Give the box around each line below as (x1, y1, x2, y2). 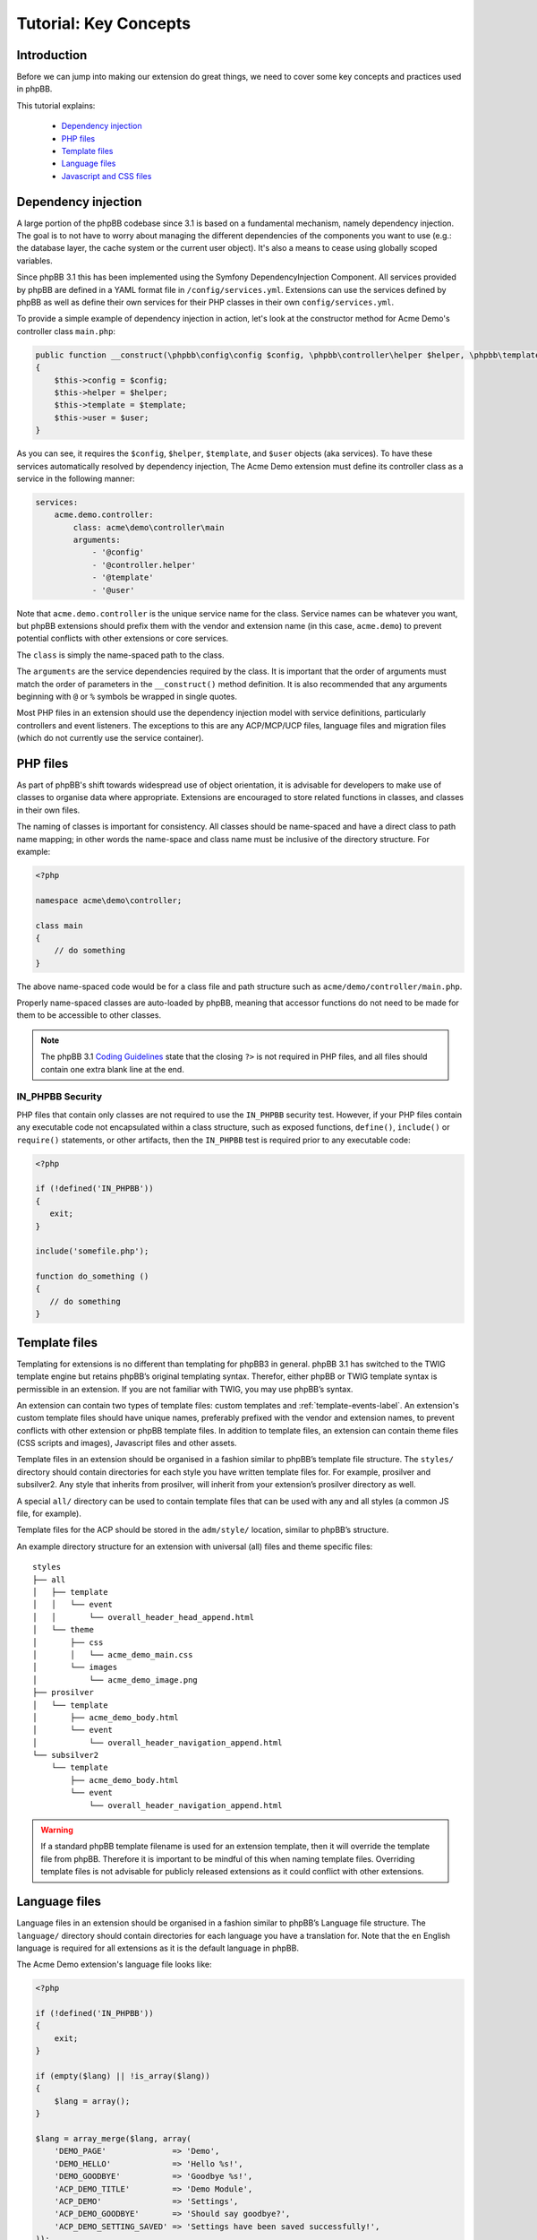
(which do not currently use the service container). (16, 733, 205, 744)
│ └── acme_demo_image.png (32, 1675, 199, 1684)
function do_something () (35, 1271, 149, 1281)
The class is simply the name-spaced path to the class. (16, 650, 225, 660)
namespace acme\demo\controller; (35, 895, 183, 905)
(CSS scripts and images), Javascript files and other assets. (16, 1438, 237, 1449)
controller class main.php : (16, 325, 116, 336)
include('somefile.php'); (35, 1246, 149, 1256)
